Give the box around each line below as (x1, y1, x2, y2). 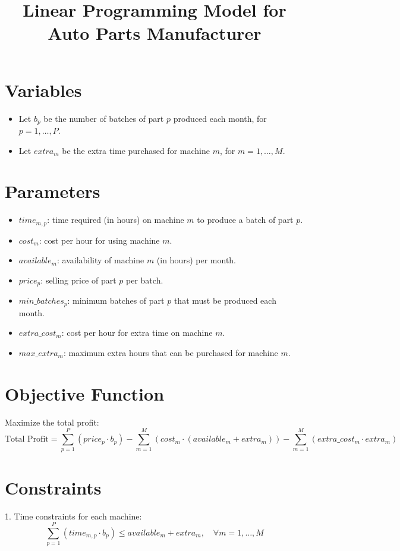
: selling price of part (40, 273, 116, 286)
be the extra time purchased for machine (62, 144, 210, 156)
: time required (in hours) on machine (47, 213, 184, 226)
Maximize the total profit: (5, 415, 99, 428)
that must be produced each (174, 294, 276, 307)
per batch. (126, 273, 163, 286)
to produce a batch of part (197, 213, 294, 226)
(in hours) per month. (156, 254, 237, 266)
